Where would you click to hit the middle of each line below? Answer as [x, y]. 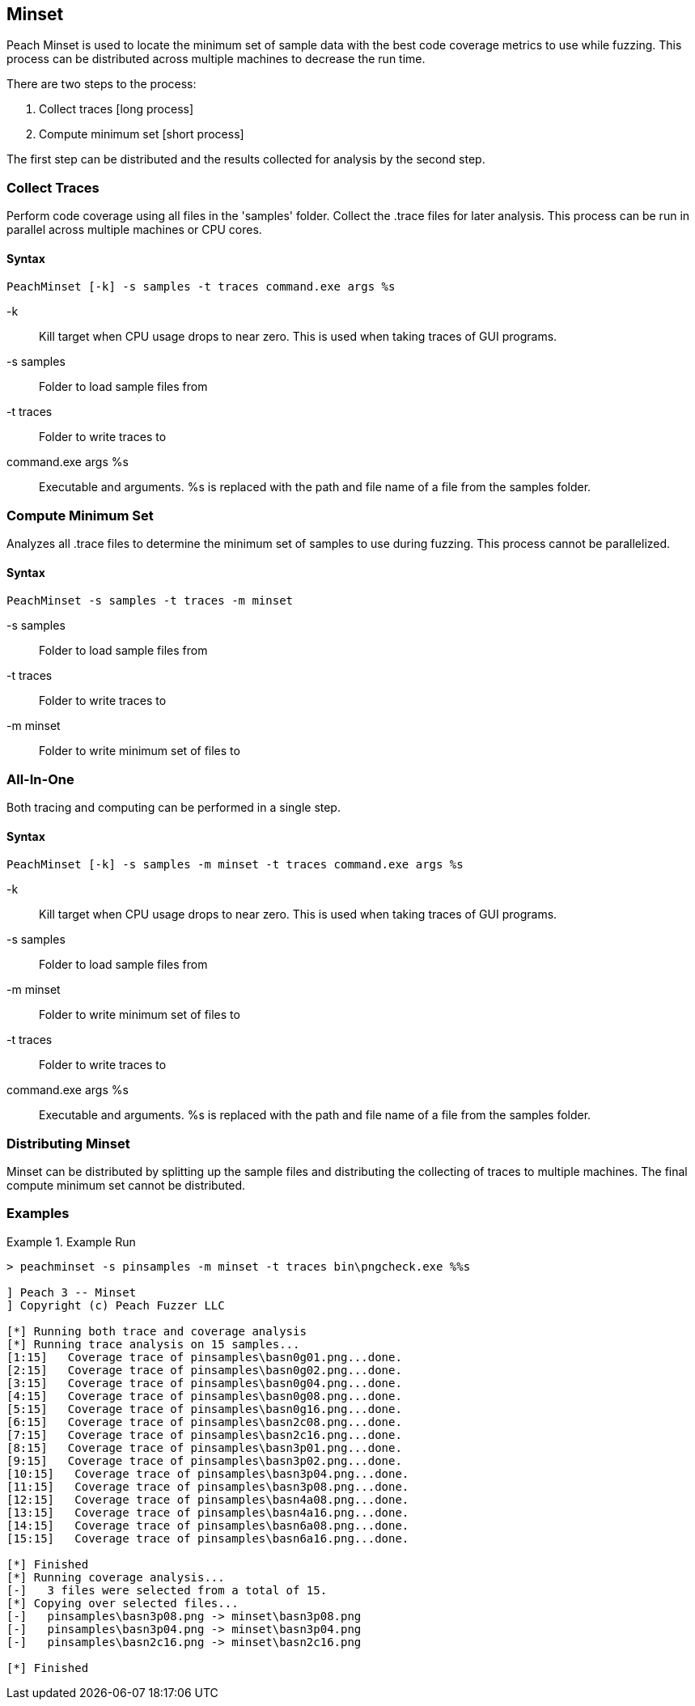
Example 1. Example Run [71, 1241]
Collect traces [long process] [117, 109]
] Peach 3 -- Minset [72, 1292]
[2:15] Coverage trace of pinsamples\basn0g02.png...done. [204, 1370]
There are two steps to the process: [102, 84]
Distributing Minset [68, 1143]
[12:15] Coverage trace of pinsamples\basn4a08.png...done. [208, 1499]
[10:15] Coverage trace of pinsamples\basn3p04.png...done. [208, 1473]
